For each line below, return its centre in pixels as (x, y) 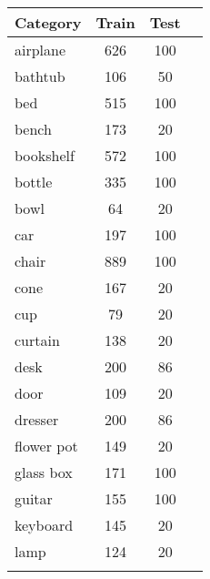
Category (48, 22)
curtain (37, 340)
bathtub (40, 76)
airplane (40, 50)
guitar (34, 498)
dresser (37, 419)
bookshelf (45, 155)
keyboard (44, 525)
